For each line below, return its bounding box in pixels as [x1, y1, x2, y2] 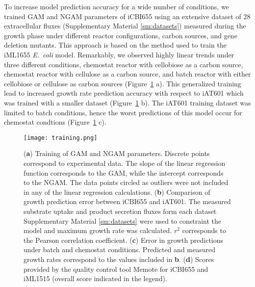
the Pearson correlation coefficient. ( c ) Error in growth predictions [24, 235, 224, 245]
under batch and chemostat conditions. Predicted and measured [24, 244, 216, 255]
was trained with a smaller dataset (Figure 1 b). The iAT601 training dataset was [4, 97, 251, 107]
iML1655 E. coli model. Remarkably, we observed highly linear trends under [4, 49, 234, 59]
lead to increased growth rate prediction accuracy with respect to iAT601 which [4, 88, 244, 98]
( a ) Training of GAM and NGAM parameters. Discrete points [24, 148, 210, 158]
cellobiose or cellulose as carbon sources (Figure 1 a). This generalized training [4, 78, 241, 88]
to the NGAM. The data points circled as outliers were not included [24, 177, 229, 187]
